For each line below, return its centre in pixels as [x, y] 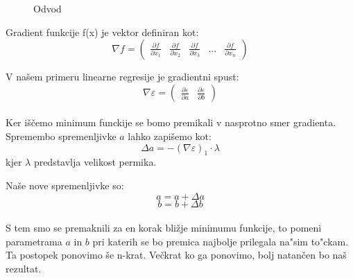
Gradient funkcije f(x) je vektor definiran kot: [102, 32]
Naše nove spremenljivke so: [65, 185]
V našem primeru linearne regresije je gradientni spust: [122, 77]
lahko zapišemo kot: [170, 136]
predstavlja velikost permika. [95, 162]
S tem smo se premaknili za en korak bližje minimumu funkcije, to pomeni [164, 228]
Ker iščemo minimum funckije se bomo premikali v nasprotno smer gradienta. [171, 122]
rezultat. [24, 268]
